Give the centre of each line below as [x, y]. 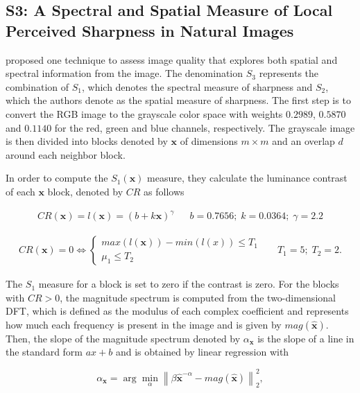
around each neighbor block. [66, 154]
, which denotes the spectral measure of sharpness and [197, 86]
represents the [289, 73]
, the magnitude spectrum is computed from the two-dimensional [198, 297]
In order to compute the [57, 178]
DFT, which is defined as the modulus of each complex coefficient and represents [177, 311]
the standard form [44, 352]
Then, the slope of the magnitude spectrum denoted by [123, 338]
